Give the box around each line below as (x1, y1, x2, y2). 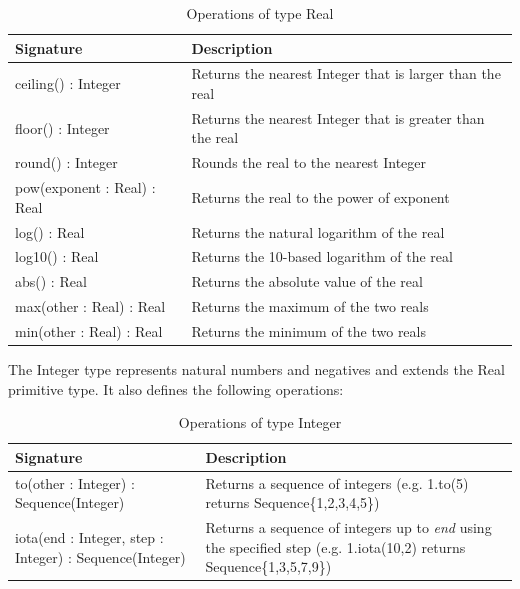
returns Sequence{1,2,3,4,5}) (205, 492, 380, 513)
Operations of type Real (186, 3, 334, 23)
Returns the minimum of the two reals (191, 320, 426, 341)
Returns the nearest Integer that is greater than (191, 107, 485, 128)
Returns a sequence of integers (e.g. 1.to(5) (205, 472, 469, 493)
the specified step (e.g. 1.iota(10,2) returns (205, 536, 466, 557)
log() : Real (15, 221, 85, 242)
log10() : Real (15, 246, 99, 267)
